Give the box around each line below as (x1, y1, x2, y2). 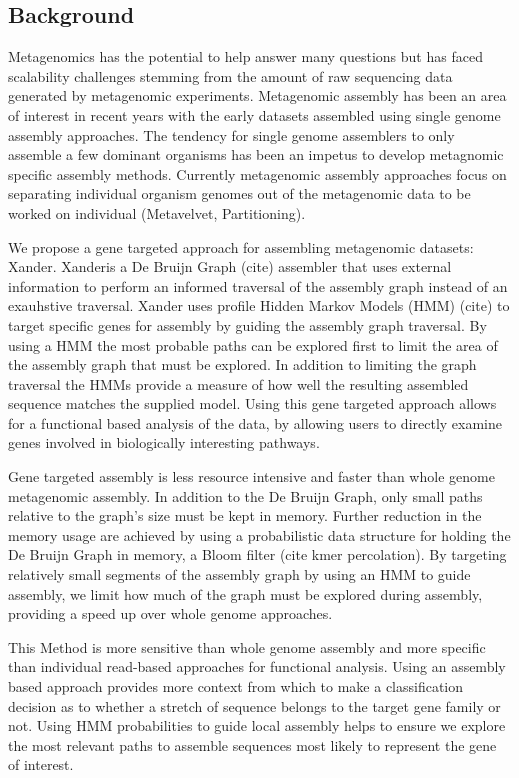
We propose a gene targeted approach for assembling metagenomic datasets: (8, 236, 474, 257)
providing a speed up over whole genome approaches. (8, 603, 333, 624)
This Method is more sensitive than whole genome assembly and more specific (8, 636, 486, 657)
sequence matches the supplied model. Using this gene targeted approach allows (8, 393, 497, 414)
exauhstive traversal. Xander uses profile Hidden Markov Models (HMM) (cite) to (8, 295, 510, 316)
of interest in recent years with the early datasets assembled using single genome (8, 104, 501, 125)
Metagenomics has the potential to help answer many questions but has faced (8, 46, 483, 67)
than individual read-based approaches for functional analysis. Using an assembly (8, 656, 506, 677)
